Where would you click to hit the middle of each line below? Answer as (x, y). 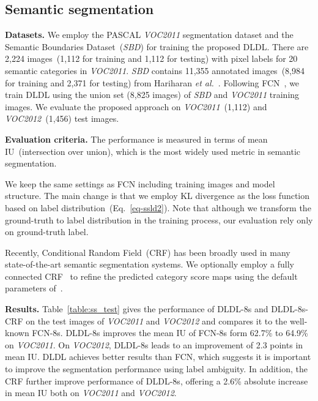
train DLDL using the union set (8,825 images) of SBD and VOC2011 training (152, 95)
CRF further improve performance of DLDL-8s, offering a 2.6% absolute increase (157, 380)
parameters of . (34, 288)
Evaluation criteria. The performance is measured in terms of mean (136, 139)
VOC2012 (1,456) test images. (62, 118)
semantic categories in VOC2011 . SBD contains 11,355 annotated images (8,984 (155, 70)
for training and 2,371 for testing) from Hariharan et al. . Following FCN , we (152, 82)
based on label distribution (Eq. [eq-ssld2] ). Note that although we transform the (158, 207)
